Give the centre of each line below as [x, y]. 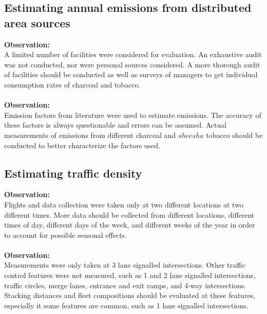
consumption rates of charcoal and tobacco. [72, 84]
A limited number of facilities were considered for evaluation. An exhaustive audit [133, 54]
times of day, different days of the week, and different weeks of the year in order [130, 225]
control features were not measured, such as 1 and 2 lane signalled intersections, [130, 275]
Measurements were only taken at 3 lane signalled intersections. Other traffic [125, 265]
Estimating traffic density [73, 173]
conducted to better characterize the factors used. [82, 145]
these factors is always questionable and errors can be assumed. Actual [116, 125]
